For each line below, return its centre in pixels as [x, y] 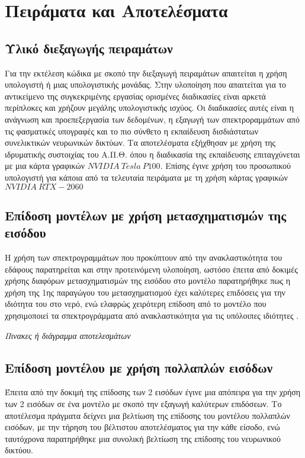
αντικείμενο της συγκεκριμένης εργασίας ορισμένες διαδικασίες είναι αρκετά [135, 96]
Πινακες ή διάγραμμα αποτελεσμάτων [68, 335]
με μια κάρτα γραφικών [45, 166]
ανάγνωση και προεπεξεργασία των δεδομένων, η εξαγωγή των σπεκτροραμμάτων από [152, 119]
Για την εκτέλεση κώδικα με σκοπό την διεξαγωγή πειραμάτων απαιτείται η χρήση [146, 73]
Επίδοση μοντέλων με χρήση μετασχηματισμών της [146, 215]
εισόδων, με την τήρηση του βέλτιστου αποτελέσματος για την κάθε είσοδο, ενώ [142, 427]
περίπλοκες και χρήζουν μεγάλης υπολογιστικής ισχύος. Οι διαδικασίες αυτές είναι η [150, 108]
